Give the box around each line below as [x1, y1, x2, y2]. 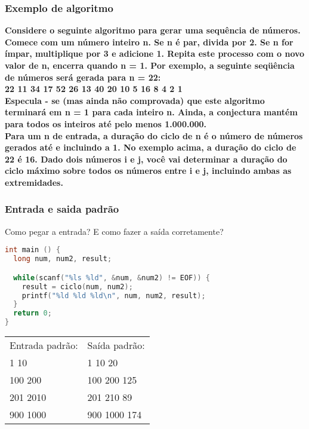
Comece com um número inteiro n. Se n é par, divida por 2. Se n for [5, 35, 293, 48]
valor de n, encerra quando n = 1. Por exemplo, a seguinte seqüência [5, 59, 295, 71]
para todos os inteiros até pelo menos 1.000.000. [5, 117, 207, 130]
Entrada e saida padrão [5, 201, 119, 216]
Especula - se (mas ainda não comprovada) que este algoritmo [5, 94, 265, 106]
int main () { [5, 246, 61, 255]
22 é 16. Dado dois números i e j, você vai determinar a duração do [5, 152, 288, 165]
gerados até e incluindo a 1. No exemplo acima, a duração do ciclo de [5, 141, 296, 154]
